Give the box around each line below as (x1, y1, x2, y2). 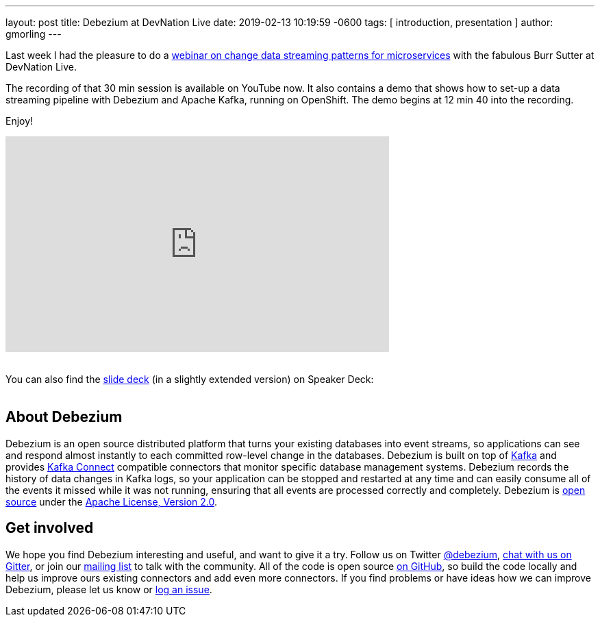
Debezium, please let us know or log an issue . (5, 583, 212, 595)
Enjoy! (5, 115, 34, 127)
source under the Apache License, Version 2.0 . (5, 495, 218, 508)
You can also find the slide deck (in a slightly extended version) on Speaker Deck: (5, 373, 374, 385)
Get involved (5, 519, 94, 537)
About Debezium (5, 408, 123, 426)
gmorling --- (5, 28, 62, 40)
